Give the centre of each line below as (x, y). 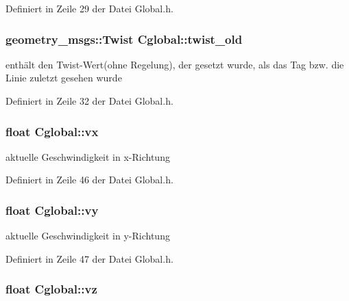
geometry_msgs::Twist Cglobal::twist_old (124, 39)
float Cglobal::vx (52, 131)
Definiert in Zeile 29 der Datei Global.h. (89, 8)
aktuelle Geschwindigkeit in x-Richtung (88, 156)
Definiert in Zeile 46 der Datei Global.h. (89, 180)
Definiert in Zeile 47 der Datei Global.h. (89, 258)
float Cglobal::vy (52, 210)
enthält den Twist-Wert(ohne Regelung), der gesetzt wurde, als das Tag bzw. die (175, 64)
